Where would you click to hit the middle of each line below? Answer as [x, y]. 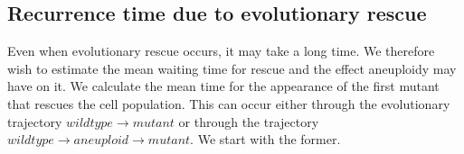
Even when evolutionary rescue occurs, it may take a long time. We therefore [221, 51]
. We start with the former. [265, 139]
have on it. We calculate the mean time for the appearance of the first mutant [223, 86]
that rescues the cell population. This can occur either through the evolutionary [229, 103]
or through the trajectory [249, 121]
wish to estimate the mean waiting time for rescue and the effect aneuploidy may [232, 68]
